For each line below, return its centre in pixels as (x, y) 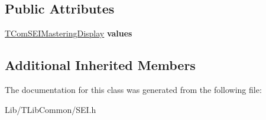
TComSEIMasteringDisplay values (69, 33)
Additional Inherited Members (100, 65)
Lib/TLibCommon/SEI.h (51, 109)
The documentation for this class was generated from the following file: (133, 89)
